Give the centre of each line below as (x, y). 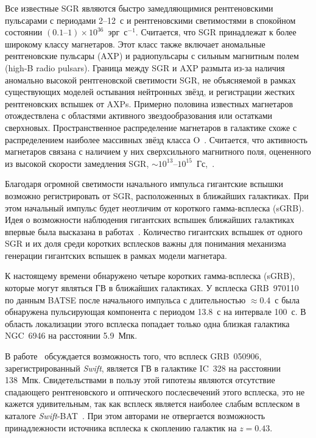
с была (287, 299)
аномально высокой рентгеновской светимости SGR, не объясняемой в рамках (150, 79)
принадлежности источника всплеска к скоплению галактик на (121, 427)
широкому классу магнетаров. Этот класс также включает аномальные (135, 44)
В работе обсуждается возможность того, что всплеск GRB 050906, (133, 356)
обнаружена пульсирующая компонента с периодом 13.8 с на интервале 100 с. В (156, 312)
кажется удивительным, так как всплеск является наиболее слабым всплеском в (153, 404)
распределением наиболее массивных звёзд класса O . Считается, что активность (156, 139)
